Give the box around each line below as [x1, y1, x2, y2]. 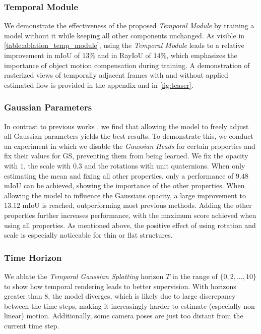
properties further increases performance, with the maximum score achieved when [4, 209, 256, 220]
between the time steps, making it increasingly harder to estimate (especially [4, 300, 241, 311]
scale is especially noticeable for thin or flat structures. [4, 230, 173, 240]
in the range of [172, 270, 218, 281]
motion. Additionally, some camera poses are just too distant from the [26, 310, 243, 321]
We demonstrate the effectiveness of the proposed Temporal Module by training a [4, 20, 254, 31]
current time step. [4, 320, 59, 330]
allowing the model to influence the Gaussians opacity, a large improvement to [4, 190, 246, 200]
